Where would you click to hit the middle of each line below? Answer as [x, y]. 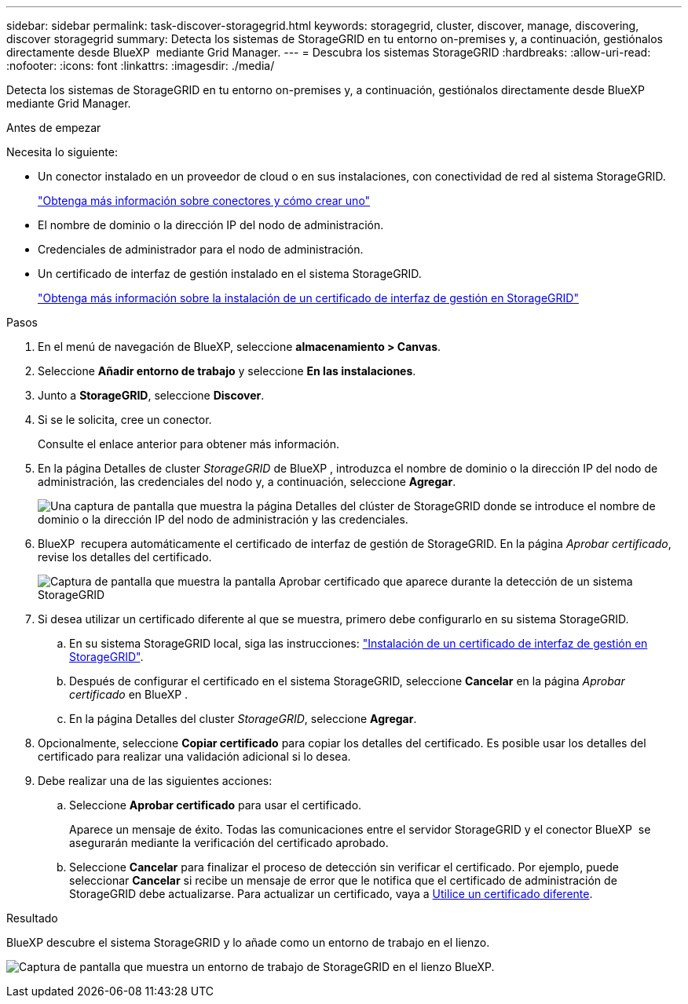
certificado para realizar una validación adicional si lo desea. [194, 756]
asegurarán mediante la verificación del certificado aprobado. [229, 843]
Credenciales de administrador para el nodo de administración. [201, 249]
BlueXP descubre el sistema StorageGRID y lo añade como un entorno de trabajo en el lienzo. [248, 942]
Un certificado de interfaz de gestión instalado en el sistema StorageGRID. [230, 274]
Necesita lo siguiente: [62, 152]
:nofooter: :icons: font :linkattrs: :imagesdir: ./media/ [141, 66]
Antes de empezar [54, 128]
